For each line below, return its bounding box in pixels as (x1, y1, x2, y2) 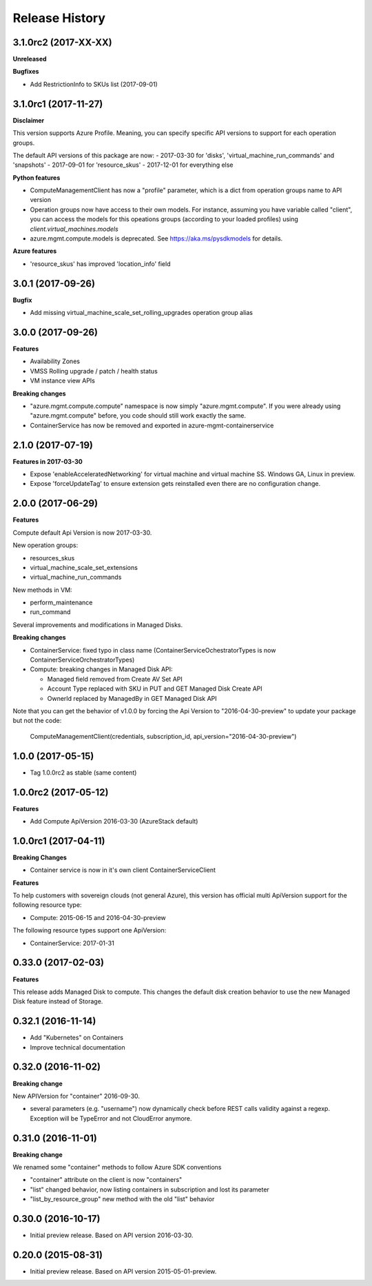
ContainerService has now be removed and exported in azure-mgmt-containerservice (30, 421, 274, 429)
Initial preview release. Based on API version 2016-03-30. (30, 1231, 194, 1240)
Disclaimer (12, 116, 45, 124)
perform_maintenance (30, 598, 93, 606)
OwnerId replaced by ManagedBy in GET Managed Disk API (47, 694, 217, 702)
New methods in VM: (12, 586, 72, 594)
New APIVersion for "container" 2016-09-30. (12, 1092, 141, 1100)
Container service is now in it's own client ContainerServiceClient (30, 866, 216, 875)
